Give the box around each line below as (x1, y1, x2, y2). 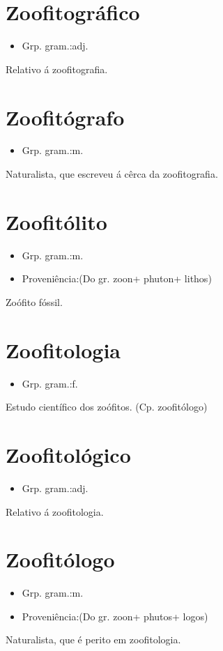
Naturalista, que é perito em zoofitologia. (6, 632, 181, 647)
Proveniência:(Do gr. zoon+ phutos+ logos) (22, 608, 208, 623)
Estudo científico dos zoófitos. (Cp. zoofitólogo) (6, 399, 208, 414)
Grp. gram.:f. (22, 376, 78, 390)
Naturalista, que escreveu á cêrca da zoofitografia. (6, 167, 218, 181)
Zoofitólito (6, 207, 107, 236)
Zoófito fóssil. (6, 294, 63, 309)
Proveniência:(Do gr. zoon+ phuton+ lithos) (22, 271, 212, 286)
